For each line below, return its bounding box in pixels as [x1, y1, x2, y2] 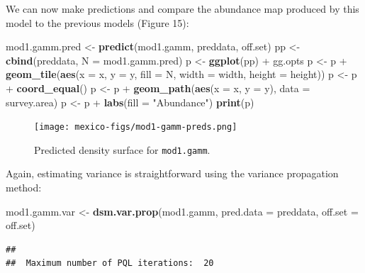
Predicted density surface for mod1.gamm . [34, 142, 210, 157]
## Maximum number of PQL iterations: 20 [6, 258, 214, 269]
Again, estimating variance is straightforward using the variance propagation [6, 166, 339, 181]
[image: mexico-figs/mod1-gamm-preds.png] [34, 122, 237, 133]
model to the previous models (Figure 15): [6, 15, 189, 30]
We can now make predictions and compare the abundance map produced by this [6, 1, 359, 16]
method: [6, 180, 42, 195]
